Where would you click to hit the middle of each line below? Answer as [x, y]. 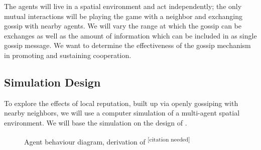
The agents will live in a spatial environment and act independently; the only [123, 6]
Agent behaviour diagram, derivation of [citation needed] [107, 140]
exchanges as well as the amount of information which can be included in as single [130, 35]
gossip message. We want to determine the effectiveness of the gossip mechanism [127, 45]
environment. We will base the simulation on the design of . [96, 122]
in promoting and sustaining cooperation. [68, 55]
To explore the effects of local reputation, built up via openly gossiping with [121, 103]
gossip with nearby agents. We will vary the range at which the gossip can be [123, 26]
